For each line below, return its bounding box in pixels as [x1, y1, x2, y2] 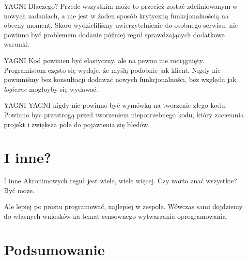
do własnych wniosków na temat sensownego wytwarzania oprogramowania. [4, 211, 228, 221]
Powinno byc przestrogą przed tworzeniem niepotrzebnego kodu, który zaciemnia [4, 109, 244, 119]
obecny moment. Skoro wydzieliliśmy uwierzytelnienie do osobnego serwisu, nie [4, 20, 238, 30]
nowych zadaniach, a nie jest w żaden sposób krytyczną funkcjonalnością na [4, 10, 229, 20]
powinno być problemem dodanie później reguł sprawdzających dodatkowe [4, 29, 225, 39]
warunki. [4, 39, 30, 49]
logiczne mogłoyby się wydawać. [4, 83, 98, 94]
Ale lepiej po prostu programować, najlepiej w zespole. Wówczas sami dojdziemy [4, 201, 243, 211]
